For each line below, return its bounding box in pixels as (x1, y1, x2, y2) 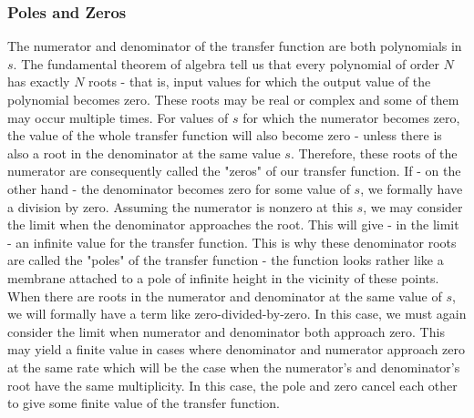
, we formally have (360, 178, 463, 198)
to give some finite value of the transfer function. (7, 393, 280, 413)
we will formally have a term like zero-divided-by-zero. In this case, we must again (7, 304, 467, 323)
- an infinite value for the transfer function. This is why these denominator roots (7, 232, 457, 251)
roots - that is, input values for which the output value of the (88, 72, 431, 91)
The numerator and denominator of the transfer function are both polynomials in (7, 36, 462, 56)
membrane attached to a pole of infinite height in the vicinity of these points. (7, 268, 439, 287)
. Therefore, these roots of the (290, 143, 458, 162)
